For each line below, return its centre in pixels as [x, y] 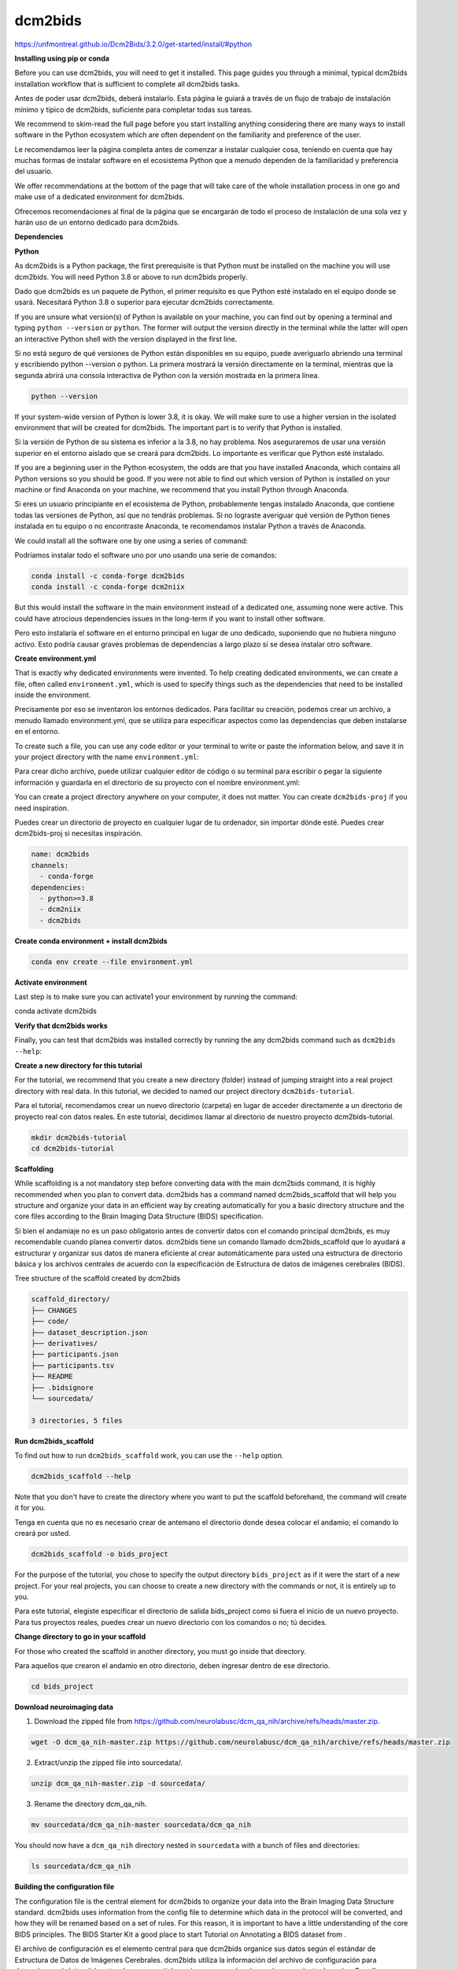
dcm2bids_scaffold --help [81, 1476]
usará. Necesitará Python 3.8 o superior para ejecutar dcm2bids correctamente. [144, 302]
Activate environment [51, 982]
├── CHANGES [54, 1310]
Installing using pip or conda [62, 58]
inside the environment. [53, 695]
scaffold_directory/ [70, 1299]
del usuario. [34, 171]
